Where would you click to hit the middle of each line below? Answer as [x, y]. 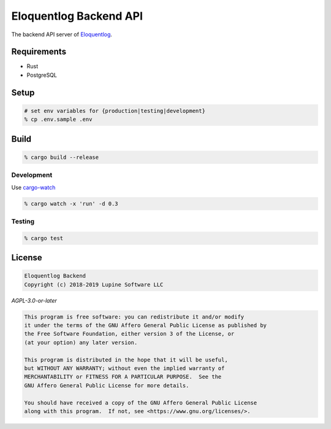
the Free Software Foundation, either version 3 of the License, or [129, 334]
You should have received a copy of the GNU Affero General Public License [141, 403]
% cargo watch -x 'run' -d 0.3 [71, 203]
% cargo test [44, 238]
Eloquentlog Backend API [77, 16]
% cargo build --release [62, 157]
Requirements [39, 52]
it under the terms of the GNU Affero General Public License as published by [145, 326]
